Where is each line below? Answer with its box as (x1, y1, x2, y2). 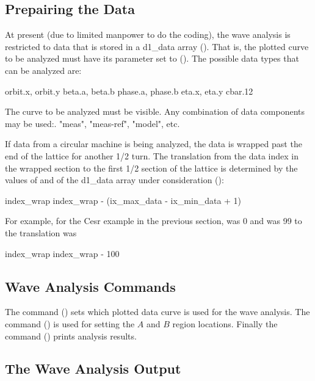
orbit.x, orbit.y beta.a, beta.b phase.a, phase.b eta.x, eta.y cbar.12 (5, 84, 253, 97)
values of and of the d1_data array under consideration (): (5, 173, 224, 186)
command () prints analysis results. (5, 329, 137, 342)
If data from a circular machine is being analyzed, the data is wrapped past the (5, 137, 302, 150)
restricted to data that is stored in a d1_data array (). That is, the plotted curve (5, 40, 309, 53)
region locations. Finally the (172, 317, 278, 330)
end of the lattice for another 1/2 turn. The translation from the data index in (5, 149, 299, 162)
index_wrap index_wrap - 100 (5, 247, 120, 259)
